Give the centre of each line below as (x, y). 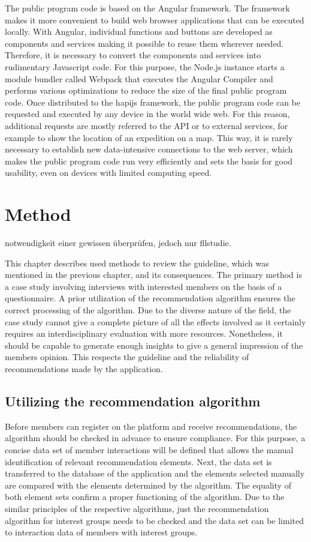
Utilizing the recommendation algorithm (133, 401)
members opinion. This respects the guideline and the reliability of (127, 357)
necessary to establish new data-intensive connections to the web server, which (149, 149)
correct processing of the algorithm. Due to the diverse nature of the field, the (148, 310)
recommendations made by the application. (84, 368)
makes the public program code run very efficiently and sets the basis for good (149, 161)
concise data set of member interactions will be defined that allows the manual (149, 449)
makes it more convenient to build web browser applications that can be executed (155, 20)
